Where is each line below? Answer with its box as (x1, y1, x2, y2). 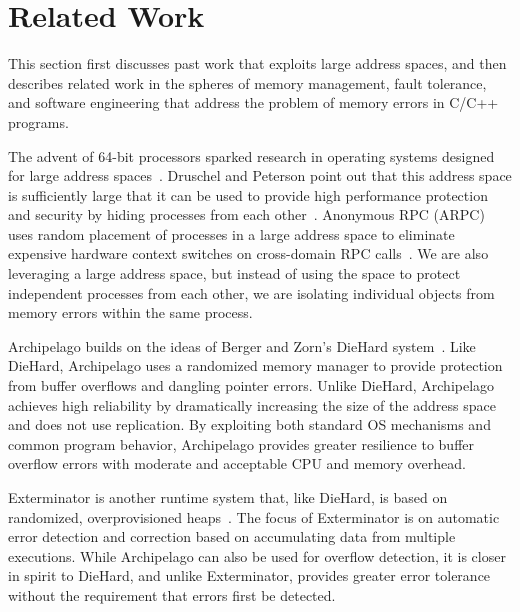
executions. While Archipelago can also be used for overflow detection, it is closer (8, 545, 506, 566)
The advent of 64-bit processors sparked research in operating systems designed (8, 145, 495, 166)
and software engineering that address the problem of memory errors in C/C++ (8, 92, 499, 113)
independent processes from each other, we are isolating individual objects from (8, 282, 495, 303)
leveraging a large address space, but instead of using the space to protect (8, 263, 461, 284)
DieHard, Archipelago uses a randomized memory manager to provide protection (8, 355, 503, 376)
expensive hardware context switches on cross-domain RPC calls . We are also (8, 243, 489, 264)
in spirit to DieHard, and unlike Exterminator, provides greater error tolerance (8, 565, 491, 586)
